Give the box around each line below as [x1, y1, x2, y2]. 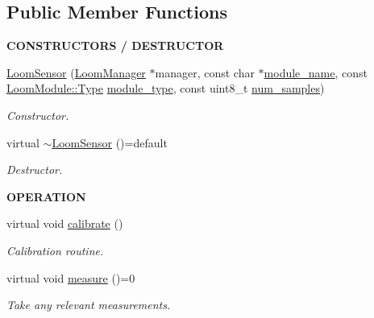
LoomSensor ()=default [52, 134, 168, 151]
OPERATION [6, 188, 86, 204]
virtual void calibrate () [6, 215, 123, 232]
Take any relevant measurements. [6, 296, 171, 313]
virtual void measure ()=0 [6, 269, 135, 286]
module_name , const [264, 64, 368, 81]
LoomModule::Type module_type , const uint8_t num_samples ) [6, 80, 325, 97]
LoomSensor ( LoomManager [6, 64, 146, 81]
